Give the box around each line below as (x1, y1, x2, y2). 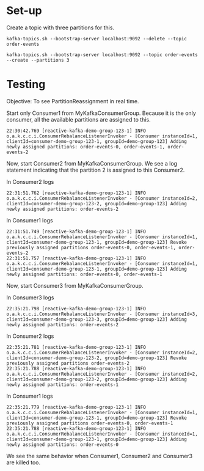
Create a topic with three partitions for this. (6, 24, 115, 31)
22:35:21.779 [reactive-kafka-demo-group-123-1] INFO (6, 404, 147, 410)
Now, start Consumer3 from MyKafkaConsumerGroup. (6, 282, 144, 289)
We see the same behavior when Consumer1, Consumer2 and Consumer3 (6, 452, 193, 459)
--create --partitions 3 (6, 57, 70, 63)
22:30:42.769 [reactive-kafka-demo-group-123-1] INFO (6, 128, 147, 134)
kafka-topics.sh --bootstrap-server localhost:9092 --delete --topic (6, 35, 188, 42)
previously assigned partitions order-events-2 (6, 360, 130, 367)
